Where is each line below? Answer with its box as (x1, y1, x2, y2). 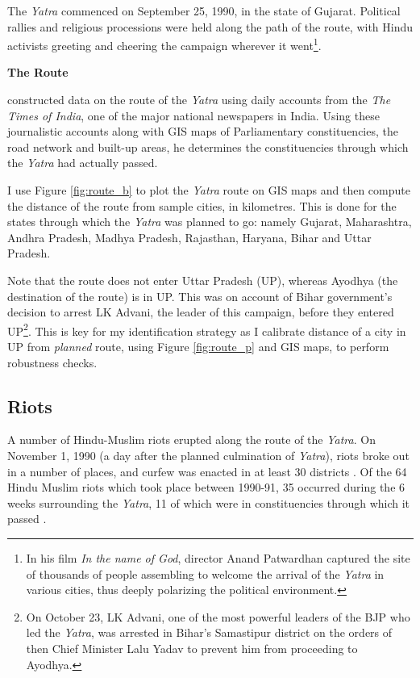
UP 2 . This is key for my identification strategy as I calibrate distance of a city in (7, 320, 406, 339)
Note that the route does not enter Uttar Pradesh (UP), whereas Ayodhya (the (7, 271, 398, 288)
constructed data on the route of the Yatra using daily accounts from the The (7, 91, 391, 108)
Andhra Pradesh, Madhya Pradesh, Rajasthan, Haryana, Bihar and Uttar (7, 228, 372, 245)
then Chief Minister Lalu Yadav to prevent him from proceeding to (26, 639, 358, 656)
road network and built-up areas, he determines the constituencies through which (7, 138, 409, 155)
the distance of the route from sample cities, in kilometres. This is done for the (7, 197, 397, 214)
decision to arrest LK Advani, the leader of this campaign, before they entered (7, 303, 394, 320)
